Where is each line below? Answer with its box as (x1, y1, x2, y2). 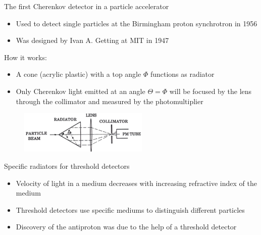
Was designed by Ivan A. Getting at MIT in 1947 (16, 35, 169, 45)
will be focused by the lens (169, 85, 252, 96)
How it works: (4, 52, 47, 62)
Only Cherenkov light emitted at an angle (16, 85, 145, 96)
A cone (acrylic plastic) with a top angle (16, 69, 141, 79)
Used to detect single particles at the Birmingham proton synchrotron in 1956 (16, 18, 257, 28)
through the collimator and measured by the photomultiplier (16, 96, 203, 106)
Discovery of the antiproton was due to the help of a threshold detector (16, 221, 237, 232)
